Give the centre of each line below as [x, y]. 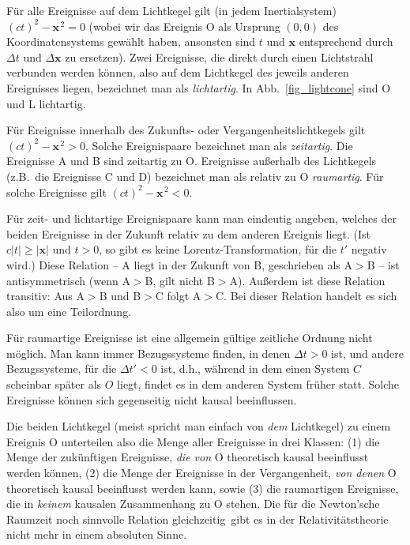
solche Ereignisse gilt [56, 192]
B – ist [383, 264]
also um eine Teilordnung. [69, 311]
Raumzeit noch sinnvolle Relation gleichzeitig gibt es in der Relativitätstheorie [197, 519]
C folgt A [178, 296]
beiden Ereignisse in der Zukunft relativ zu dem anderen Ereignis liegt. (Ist [188, 233]
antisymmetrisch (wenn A [68, 280]
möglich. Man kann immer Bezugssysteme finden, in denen [149, 353]
